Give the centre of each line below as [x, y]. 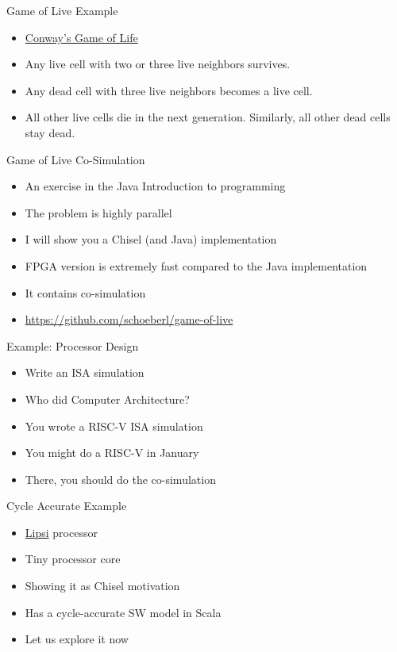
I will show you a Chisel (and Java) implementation [151, 239]
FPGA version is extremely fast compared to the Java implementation [196, 265]
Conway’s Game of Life [81, 37]
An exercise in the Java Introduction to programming [155, 186]
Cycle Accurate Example [67, 506]
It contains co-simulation [85, 292]
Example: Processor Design [73, 345]
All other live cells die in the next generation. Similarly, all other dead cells [208, 117]
